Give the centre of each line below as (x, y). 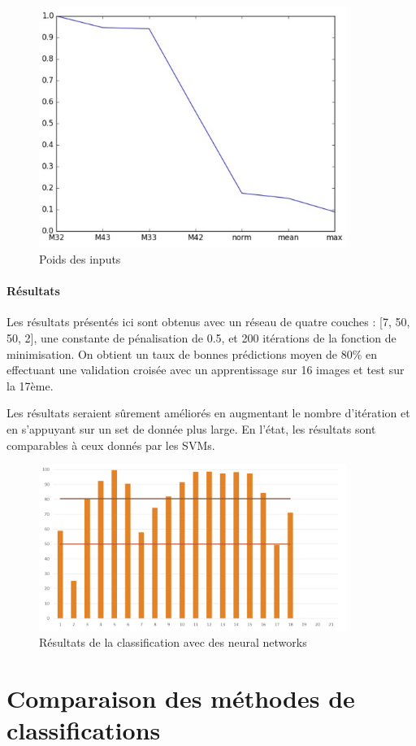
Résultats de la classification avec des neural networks (173, 642)
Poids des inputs (80, 258)
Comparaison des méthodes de (181, 698)
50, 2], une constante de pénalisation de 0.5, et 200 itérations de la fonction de (201, 337)
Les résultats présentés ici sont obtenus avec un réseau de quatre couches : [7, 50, (208, 322)
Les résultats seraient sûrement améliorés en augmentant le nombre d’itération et (208, 413)
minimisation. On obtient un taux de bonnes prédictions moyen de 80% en (192, 353)
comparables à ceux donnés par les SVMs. (111, 445)
